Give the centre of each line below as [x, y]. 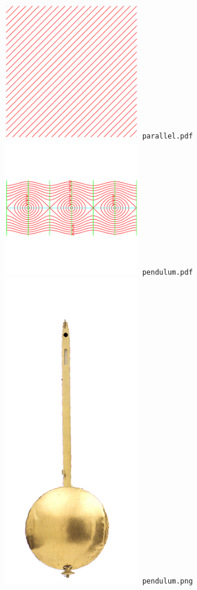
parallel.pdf [167, 136]
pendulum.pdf [167, 273]
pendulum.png [167, 581]
